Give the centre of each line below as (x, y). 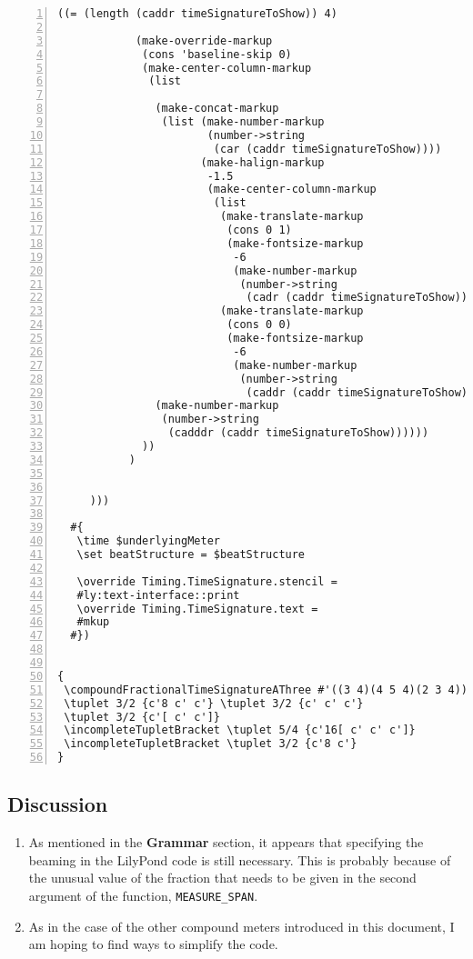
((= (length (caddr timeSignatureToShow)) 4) (197, 14)
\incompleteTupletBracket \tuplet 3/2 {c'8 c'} (211, 744)
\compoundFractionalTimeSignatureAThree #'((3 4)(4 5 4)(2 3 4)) (266, 689)
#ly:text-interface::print (158, 595)
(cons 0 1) (259, 230)
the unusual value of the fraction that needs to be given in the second (222, 878)
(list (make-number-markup (243, 122)
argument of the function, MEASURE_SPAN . (143, 895)
